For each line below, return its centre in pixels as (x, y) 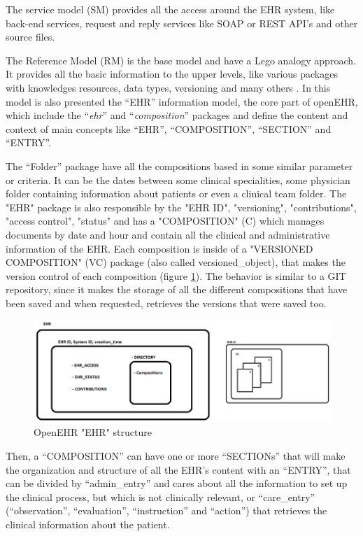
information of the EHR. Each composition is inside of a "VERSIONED (159, 248)
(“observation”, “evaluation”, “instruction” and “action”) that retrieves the (166, 510)
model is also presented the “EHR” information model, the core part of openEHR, (182, 101)
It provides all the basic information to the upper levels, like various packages (172, 74)
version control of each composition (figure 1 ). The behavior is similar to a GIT (176, 275)
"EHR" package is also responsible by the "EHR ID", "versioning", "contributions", (181, 207)
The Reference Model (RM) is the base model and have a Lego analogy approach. (181, 60)
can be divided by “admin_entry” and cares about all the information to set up (177, 483)
